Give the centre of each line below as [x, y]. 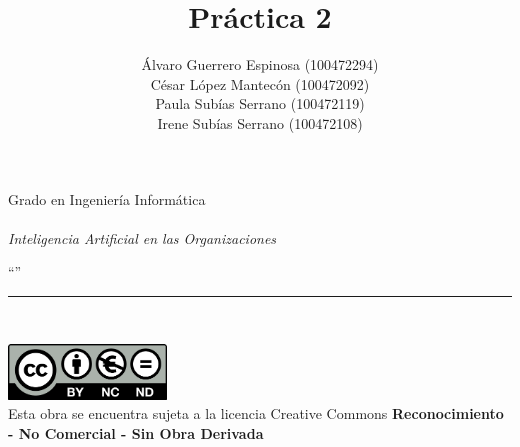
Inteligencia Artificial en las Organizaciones [142, 237]
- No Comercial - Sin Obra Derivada [136, 433]
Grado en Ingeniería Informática [107, 198]
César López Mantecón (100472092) [260, 83]
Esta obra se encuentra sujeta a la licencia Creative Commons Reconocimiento [256, 413]
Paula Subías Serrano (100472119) [260, 103]
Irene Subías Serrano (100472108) [260, 122]
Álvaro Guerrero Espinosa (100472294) [260, 64]
